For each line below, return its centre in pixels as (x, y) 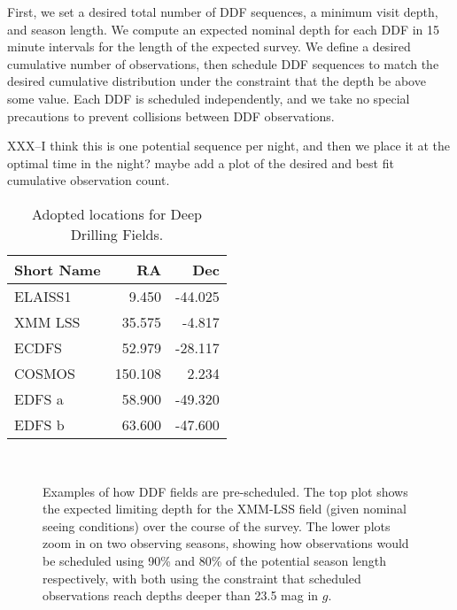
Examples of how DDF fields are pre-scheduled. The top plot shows (225, 491)
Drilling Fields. (117, 234)
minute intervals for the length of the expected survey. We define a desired (209, 46)
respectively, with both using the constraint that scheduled (202, 578)
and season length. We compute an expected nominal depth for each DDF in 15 (224, 29)
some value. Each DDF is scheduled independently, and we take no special (209, 98)
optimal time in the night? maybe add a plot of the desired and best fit (201, 162)
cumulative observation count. (89, 180)
